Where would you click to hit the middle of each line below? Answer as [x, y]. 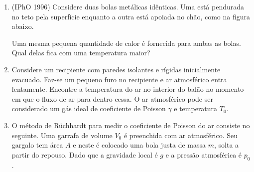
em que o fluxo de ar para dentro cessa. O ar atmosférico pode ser [112, 98]
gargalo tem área [37, 145]
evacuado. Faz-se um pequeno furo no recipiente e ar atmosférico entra [119, 79]
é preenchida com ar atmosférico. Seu [181, 135]
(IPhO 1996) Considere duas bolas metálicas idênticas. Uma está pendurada [128, 6]
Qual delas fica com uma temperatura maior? [81, 53]
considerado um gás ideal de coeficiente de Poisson [89, 108]
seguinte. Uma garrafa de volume [62, 135]
